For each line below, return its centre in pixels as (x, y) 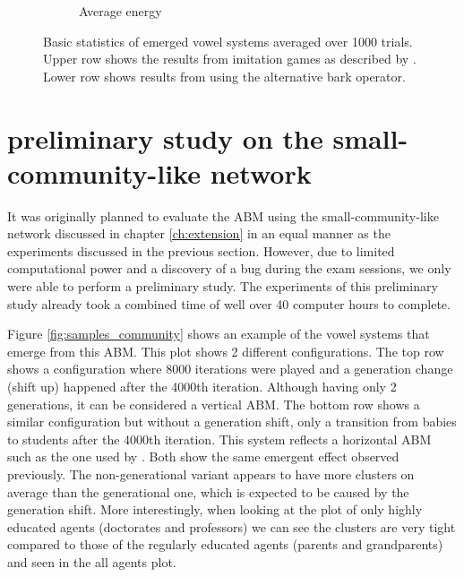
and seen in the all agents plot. (92, 561)
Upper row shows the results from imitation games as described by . (230, 59)
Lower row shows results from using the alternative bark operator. (224, 76)
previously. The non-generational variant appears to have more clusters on (211, 474)
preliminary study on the (165, 138)
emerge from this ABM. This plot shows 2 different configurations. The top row (226, 351)
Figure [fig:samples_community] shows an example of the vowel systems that (219, 334)
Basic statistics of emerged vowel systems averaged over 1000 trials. (228, 41)
